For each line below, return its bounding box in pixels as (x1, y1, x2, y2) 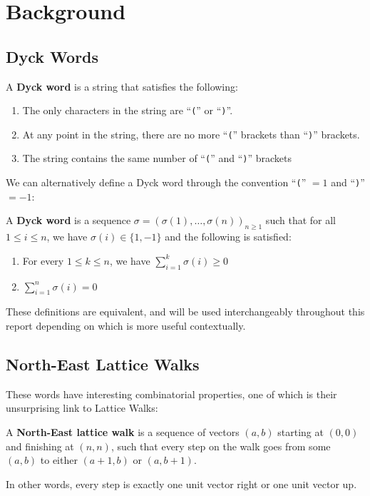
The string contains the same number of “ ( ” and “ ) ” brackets (22, 151, 292, 166)
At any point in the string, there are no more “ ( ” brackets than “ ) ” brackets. (22, 126, 360, 141)
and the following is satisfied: (165, 229, 292, 244)
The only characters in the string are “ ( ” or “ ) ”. (22, 103, 233, 118)
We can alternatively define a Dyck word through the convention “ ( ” (6, 175, 307, 190)
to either (40, 452, 78, 467)
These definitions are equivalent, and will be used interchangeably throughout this (6, 304, 365, 319)
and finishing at (6, 438, 74, 453)
